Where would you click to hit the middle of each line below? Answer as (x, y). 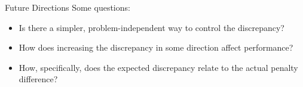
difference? (38, 79)
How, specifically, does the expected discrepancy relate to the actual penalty (158, 67)
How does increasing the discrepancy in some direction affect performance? (156, 47)
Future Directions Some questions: (68, 7)
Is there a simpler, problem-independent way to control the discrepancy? (151, 27)
